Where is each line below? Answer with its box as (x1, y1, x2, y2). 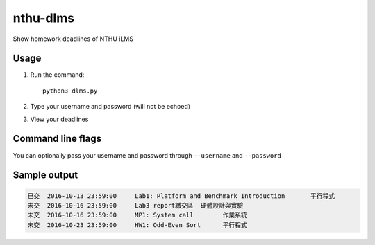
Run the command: (30, 71, 85, 79)
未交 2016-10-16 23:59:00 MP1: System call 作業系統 (27, 211, 248, 219)
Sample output (12, 170, 78, 181)
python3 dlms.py (42, 87, 98, 95)
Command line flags (12, 133, 102, 145)
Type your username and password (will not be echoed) (30, 102, 191, 111)
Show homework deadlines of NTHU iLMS (12, 35, 133, 43)
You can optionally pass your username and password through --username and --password (12, 151, 281, 159)
